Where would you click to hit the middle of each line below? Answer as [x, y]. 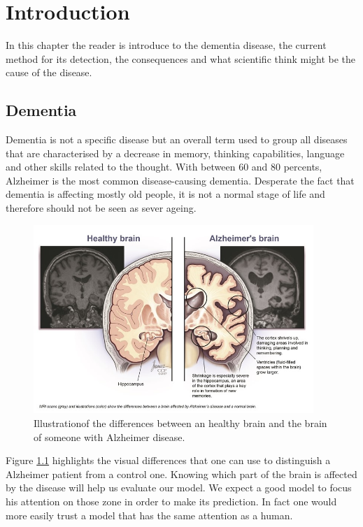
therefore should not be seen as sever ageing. [101, 208]
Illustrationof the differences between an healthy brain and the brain [180, 423]
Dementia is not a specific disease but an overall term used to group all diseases [177, 139]
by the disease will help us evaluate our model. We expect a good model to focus [179, 488]
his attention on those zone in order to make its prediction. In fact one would [171, 501]
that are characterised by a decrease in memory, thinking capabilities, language [175, 153]
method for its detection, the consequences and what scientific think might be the [181, 58]
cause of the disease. [49, 72]
